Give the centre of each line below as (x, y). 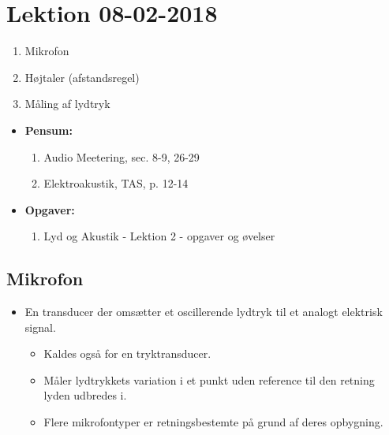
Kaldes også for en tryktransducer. (127, 353)
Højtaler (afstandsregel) (82, 77)
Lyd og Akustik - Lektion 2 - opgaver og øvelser (159, 236)
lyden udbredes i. (85, 395)
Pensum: (49, 130)
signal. (40, 327)
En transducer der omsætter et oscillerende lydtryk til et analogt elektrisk (204, 312)
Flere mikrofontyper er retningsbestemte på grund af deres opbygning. (213, 422)
